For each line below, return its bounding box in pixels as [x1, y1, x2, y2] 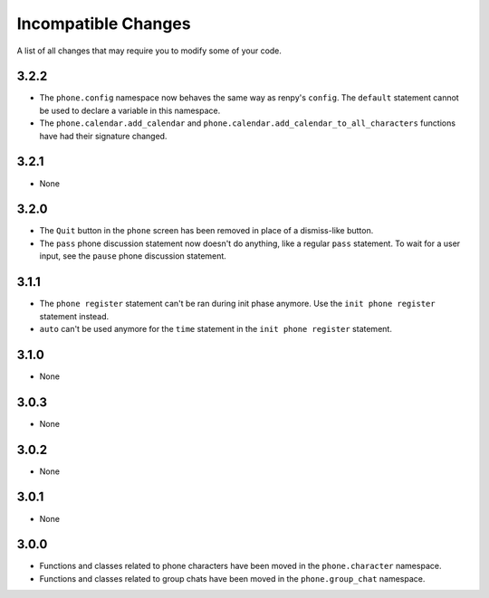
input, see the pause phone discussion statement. [39, 251, 226, 261]
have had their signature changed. [39, 130, 168, 141]
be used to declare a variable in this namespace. [39, 105, 221, 116]
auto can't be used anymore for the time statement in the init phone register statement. [39, 323, 393, 334]
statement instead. [39, 310, 109, 321]
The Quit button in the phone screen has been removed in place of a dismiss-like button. [39, 225, 374, 236]
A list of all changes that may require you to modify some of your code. [16, 45, 283, 56]
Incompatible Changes [16, 14, 191, 33]
